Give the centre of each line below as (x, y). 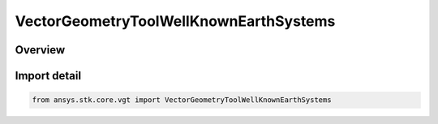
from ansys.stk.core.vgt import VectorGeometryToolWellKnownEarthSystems (182, 100)
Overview (40, 50)
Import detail (48, 76)
